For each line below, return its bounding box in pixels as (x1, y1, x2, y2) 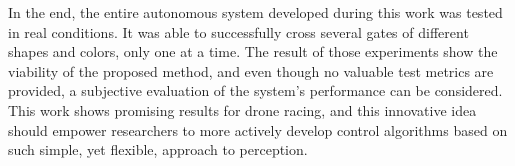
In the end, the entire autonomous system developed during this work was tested (8, 2, 503, 22)
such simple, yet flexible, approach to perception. (8, 139, 308, 160)
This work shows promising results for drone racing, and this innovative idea (8, 99, 477, 120)
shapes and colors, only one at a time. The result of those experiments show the (8, 41, 498, 62)
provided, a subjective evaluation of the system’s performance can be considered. (8, 80, 503, 101)
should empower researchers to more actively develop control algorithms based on (8, 119, 508, 140)
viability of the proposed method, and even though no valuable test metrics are (8, 60, 494, 81)
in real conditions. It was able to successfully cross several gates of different (8, 21, 469, 42)
